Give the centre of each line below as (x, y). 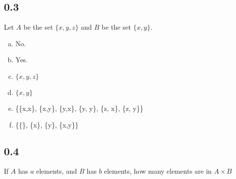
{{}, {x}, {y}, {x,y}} (47, 124)
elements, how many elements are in (158, 171)
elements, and (57, 171)
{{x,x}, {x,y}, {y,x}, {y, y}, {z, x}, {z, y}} (79, 108)
